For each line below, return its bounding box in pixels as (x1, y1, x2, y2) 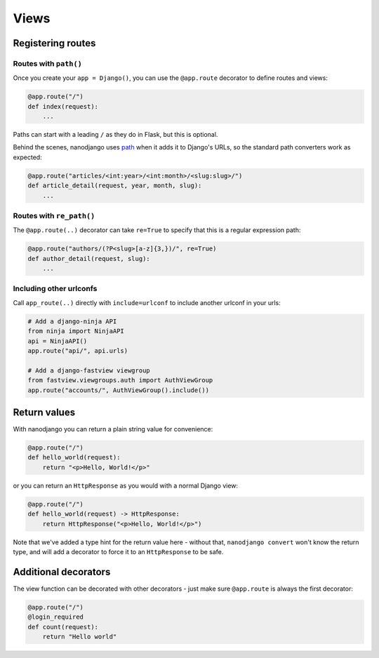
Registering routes (13, 37, 96, 49)
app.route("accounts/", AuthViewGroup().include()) (27, 386, 210, 394)
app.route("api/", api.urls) (27, 347, 128, 354)
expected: (13, 153, 42, 161)
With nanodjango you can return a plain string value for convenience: (13, 425, 213, 434)
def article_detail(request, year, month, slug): (27, 182, 202, 189)
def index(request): (27, 102, 98, 110)
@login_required (27, 613, 84, 621)
